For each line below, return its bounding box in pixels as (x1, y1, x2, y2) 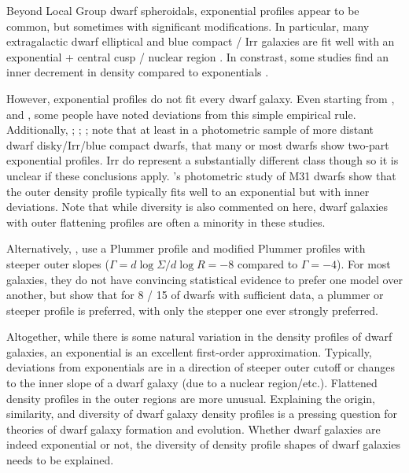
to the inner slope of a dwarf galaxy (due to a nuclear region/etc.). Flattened (6, 375, 378, 391)
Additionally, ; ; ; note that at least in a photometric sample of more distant (6, 121, 374, 138)
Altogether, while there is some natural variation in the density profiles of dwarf (6, 328, 392, 345)
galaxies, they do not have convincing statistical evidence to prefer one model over (6, 271, 403, 287)
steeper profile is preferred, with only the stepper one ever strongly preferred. (6, 301, 378, 318)
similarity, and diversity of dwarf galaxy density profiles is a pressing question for (6, 405, 398, 422)
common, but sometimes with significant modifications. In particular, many (6, 17, 370, 34)
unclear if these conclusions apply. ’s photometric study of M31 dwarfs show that (6, 167, 396, 183)
